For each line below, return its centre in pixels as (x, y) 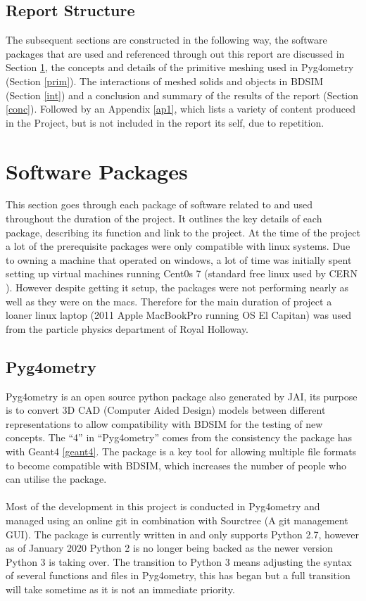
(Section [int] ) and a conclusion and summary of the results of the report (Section (182, 95)
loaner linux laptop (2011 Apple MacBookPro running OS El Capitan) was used (178, 315)
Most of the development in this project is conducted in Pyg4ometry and (163, 506)
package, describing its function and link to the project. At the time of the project (183, 232)
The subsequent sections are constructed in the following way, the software (166, 40)
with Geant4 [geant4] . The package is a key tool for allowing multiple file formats (181, 451)
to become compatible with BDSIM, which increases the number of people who (176, 465)
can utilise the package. (56, 479)
